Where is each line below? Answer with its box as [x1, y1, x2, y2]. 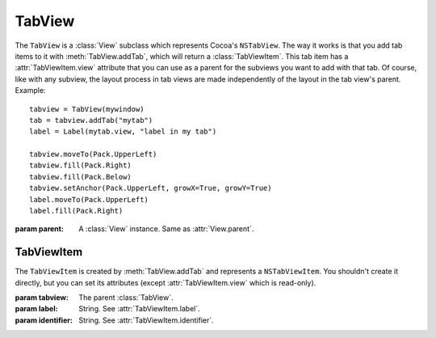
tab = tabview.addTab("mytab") [29, 116, 153, 125]
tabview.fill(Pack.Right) [29, 161, 132, 170]
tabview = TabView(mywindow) [29, 104, 145, 113]
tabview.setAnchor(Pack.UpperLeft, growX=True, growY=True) [29, 184, 272, 193]
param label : [15, 304, 58, 314]
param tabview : [15, 293, 69, 302]
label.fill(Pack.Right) [29, 206, 124, 216]
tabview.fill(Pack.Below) [29, 172, 132, 181]
